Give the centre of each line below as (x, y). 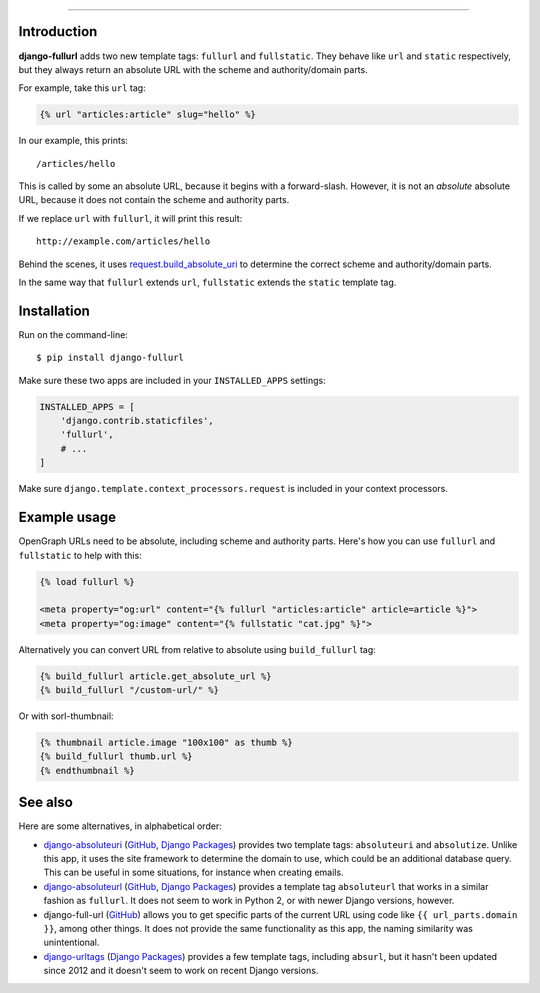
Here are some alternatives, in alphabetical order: (120, 826)
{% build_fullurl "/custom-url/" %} (129, 690)
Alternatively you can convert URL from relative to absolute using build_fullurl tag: (197, 649)
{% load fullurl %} (87, 581)
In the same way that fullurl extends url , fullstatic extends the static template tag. (207, 282)
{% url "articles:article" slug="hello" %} (148, 114)
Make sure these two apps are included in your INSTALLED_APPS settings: (172, 380)
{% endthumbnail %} (87, 770)
